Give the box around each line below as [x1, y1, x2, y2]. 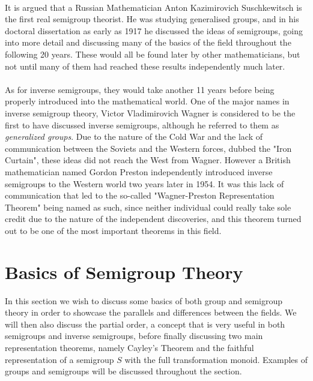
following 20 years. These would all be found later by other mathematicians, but [5, 47, 300, 60]
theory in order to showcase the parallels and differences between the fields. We [5, 306, 297, 319]
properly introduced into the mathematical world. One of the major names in [5, 95, 290, 107]
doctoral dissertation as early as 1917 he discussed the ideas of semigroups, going [5, 24, 303, 37]
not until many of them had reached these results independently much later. [5, 59, 285, 72]
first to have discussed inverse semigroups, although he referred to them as [5, 118, 279, 131]
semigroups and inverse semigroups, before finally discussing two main [5, 329, 263, 342]
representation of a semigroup [5, 353, 114, 365]
